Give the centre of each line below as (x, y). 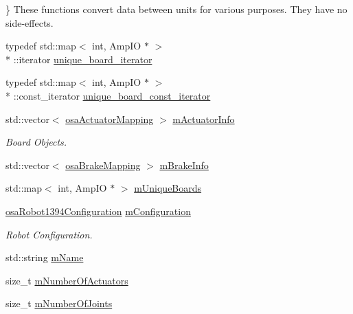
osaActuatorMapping (110, 119)
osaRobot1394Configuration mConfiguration (98, 211)
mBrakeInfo (184, 165)
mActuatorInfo (204, 119)
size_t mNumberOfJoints (59, 303)
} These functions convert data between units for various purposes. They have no (176, 9)
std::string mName (45, 257)
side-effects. (30, 22)
